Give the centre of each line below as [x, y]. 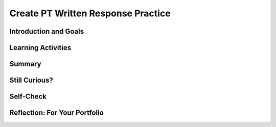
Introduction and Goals [47, 31]
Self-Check [28, 97]
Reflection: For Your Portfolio [57, 113]
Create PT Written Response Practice [90, 13]
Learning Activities [40, 48]
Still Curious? [31, 80]
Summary [25, 64]
